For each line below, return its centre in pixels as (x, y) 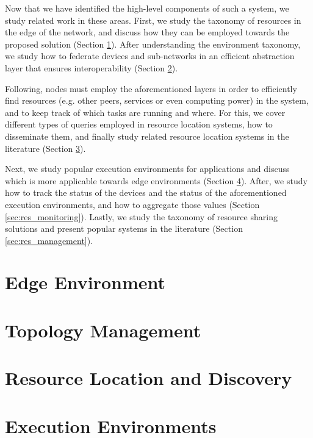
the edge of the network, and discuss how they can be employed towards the (147, 32)
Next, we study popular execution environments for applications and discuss (147, 169)
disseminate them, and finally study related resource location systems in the (147, 136)
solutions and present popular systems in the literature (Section (124, 228)
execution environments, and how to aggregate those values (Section (132, 204)
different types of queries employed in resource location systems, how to (139, 124)
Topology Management (103, 330)
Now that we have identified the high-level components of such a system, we (147, 8)
